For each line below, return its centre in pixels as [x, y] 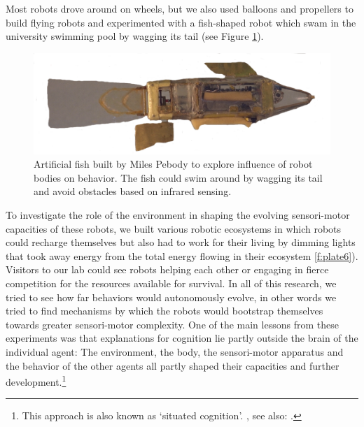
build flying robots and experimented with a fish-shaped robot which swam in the [181, 22]
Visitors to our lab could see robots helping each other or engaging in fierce [167, 269]
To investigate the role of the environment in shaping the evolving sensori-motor [178, 215]
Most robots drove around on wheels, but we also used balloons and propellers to [180, 8]
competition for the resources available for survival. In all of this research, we [171, 283]
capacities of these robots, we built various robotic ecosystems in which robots [174, 228]
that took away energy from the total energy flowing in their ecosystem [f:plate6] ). [182, 255]
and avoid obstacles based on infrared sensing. [133, 191]
